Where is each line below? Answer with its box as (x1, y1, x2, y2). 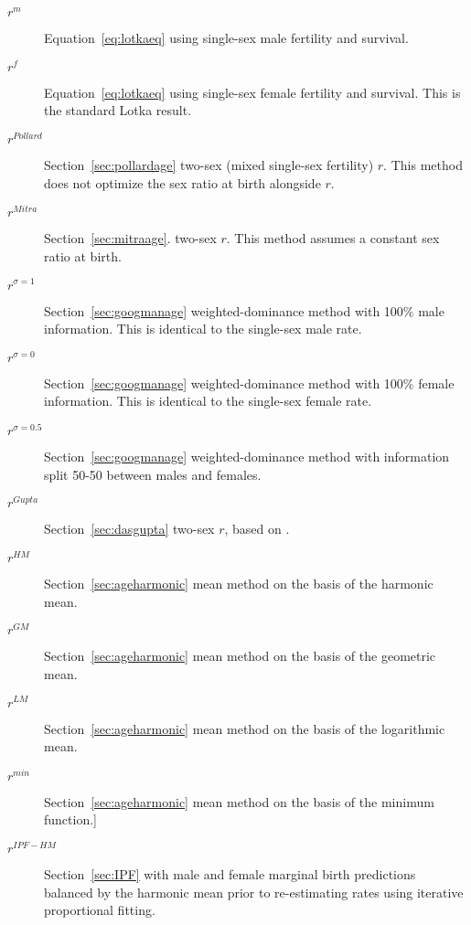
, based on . (224, 519, 290, 538)
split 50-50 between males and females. (44, 464, 262, 484)
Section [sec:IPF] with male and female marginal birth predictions (44, 865, 416, 884)
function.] (44, 810, 97, 829)
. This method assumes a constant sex (226, 229, 440, 248)
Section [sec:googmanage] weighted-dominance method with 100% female (44, 373, 455, 392)
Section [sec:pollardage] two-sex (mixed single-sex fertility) (44, 155, 374, 175)
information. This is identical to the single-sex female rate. (44, 391, 372, 410)
